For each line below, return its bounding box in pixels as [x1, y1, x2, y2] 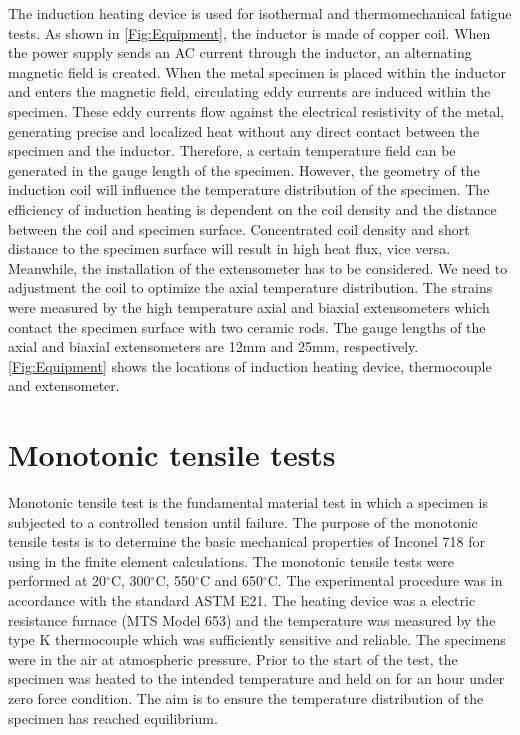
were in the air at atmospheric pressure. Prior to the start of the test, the [8, 648, 458, 669]
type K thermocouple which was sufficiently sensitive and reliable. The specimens [8, 629, 506, 650]
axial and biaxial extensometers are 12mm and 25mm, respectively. [8, 336, 419, 357]
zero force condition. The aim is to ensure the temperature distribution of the [8, 687, 484, 708]
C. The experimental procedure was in [267, 570, 503, 591]
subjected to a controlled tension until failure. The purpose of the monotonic [8, 511, 478, 532]
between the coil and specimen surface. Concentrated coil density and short [8, 218, 470, 239]
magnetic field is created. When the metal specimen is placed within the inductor [8, 61, 507, 82]
